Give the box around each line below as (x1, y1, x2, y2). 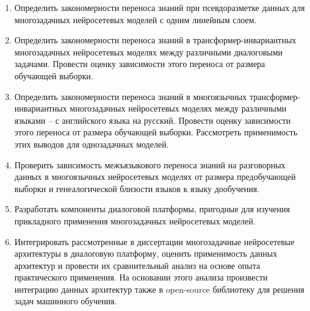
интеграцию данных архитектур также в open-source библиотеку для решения (14, 282, 305, 295)
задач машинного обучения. (14, 295, 117, 307)
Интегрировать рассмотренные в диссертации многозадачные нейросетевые (14, 235, 295, 248)
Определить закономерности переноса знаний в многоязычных (14, 90, 247, 102)
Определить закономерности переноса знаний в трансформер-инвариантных (14, 34, 297, 46)
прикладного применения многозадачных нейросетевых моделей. (14, 214, 256, 227)
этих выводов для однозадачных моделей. (14, 137, 169, 150)
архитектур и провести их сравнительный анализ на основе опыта (14, 259, 261, 271)
